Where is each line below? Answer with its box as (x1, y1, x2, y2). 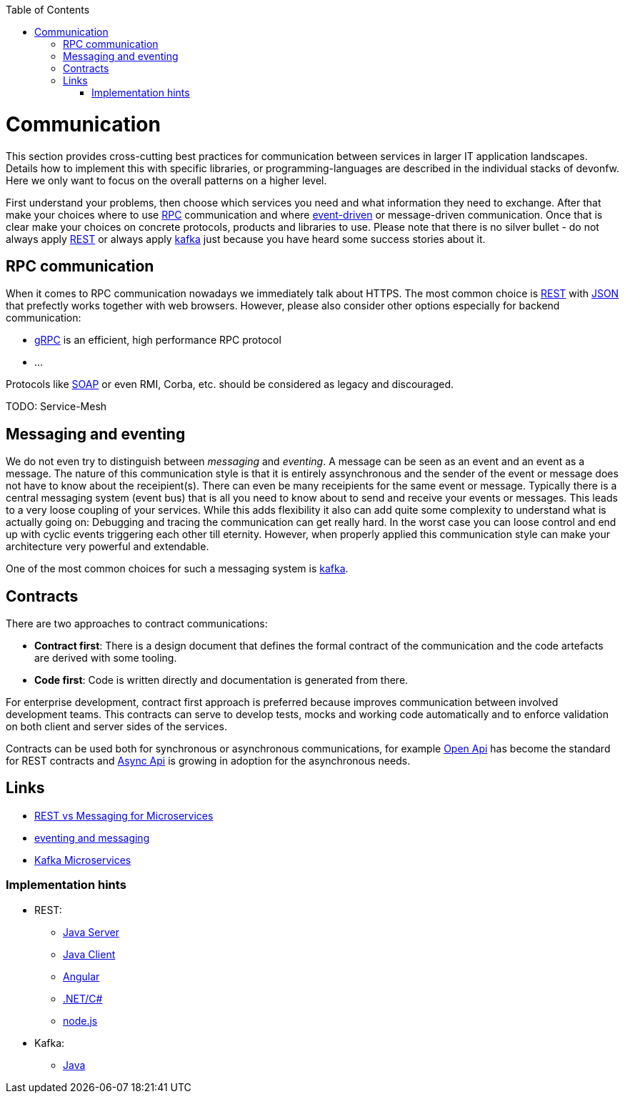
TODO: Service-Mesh (6, 400, 107, 413)
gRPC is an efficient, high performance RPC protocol (34, 334, 281, 347)
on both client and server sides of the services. (6, 720, 227, 733)
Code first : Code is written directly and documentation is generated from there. (34, 674, 409, 687)
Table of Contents (6, 4, 90, 16)
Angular (63, 970, 100, 983)
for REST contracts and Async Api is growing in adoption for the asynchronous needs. (6, 755, 411, 767)
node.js (63, 1014, 98, 1027)
